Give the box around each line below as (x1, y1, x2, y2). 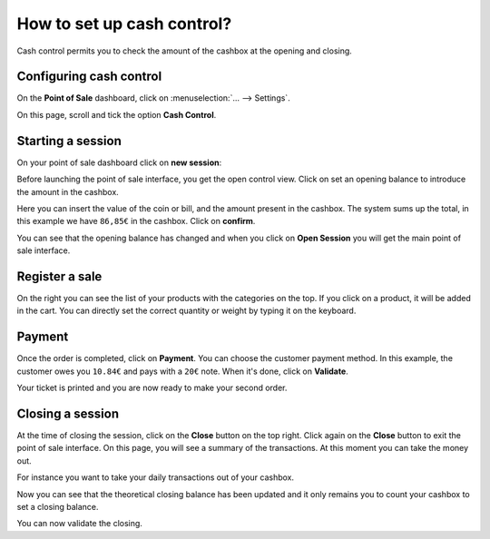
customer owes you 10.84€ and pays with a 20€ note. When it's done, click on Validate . (16, 366, 348, 377)
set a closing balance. (16, 501, 99, 512)
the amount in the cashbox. (16, 186, 120, 197)
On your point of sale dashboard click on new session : (16, 157, 222, 168)
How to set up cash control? (16, 14, 232, 34)
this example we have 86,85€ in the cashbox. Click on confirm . (16, 216, 256, 227)
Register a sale (16, 269, 103, 284)
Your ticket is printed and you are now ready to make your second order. (16, 382, 288, 394)
